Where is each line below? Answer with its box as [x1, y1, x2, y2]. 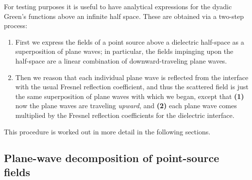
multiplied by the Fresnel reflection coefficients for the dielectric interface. [15, 110, 235, 120]
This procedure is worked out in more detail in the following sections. [4, 126, 211, 136]
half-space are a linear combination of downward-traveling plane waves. [15, 55, 227, 65]
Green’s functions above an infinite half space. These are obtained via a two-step [4, 11, 244, 21]
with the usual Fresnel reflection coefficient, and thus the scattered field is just [15, 82, 249, 92]
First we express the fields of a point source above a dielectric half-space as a [15, 36, 244, 47]
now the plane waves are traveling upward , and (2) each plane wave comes [15, 100, 237, 111]
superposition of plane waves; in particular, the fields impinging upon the [15, 46, 234, 56]
